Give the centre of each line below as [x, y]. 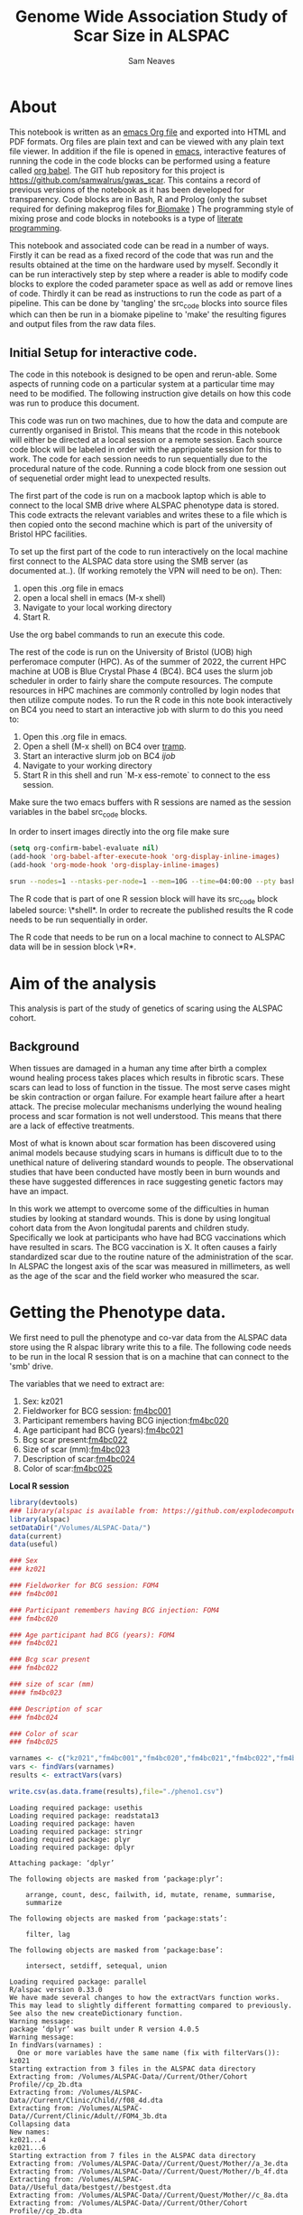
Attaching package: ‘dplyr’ [62, 1863]
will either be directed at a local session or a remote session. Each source [146, 440]
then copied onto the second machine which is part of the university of [141, 525]
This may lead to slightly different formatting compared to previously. [151, 2005]
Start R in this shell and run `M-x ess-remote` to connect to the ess [146, 775]
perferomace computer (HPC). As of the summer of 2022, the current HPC [148, 662]
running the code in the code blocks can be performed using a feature [140, 161]
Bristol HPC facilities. [48, 534]
